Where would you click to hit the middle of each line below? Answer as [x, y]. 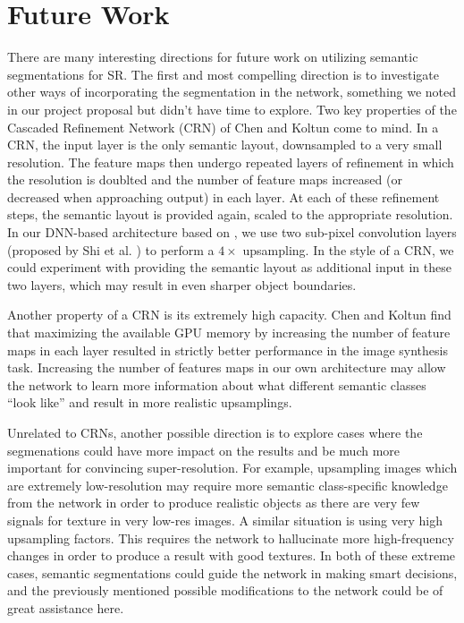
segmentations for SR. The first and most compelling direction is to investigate [223, 74]
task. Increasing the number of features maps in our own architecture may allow [227, 367]
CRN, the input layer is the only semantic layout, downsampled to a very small [225, 145]
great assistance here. [66, 607]
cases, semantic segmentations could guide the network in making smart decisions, [232, 572]
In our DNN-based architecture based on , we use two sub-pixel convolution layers [232, 232]
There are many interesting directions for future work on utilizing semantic [213, 57]
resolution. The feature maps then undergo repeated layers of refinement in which [231, 162]
